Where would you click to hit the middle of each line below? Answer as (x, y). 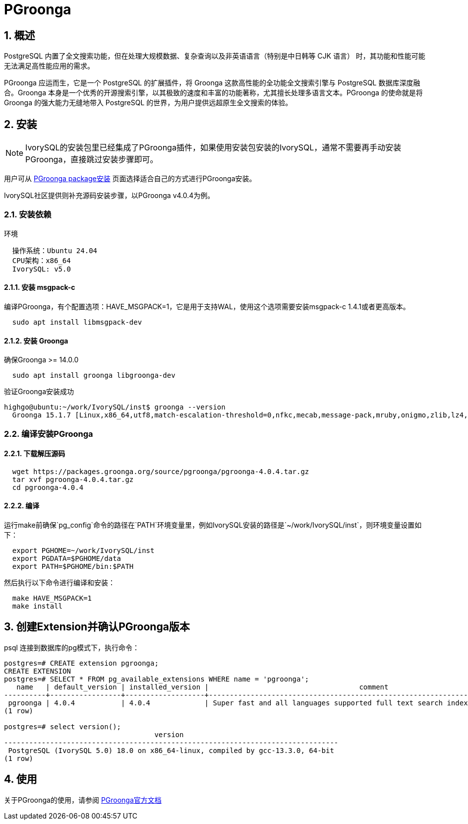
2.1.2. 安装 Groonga (36, 341)
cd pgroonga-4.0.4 (48, 487)
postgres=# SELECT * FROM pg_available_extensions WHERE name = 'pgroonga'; (157, 679)
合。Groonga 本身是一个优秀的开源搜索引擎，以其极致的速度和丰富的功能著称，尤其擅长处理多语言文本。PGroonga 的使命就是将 (213, 93)
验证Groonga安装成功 (39, 392)
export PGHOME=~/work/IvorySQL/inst (83, 551)
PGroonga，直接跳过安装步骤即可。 (92, 160)
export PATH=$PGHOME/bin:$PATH (73, 567)
